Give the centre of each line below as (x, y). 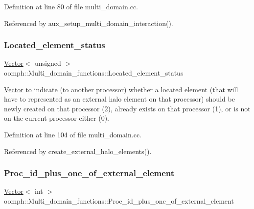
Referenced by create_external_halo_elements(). (78, 151)
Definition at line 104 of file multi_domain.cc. (73, 134)
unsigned (48, 63)
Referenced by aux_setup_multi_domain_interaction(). (89, 23)
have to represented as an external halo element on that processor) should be (119, 99)
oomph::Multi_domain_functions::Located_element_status (94, 73)
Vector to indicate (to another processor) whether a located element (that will (121, 89)
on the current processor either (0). (57, 118)
